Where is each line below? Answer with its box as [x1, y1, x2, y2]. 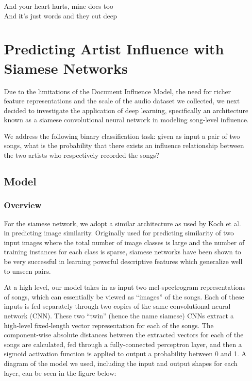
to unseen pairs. [4, 265, 51, 276]
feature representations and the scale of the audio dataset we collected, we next [4, 96, 240, 106]
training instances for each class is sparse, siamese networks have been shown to [4, 247, 241, 257]
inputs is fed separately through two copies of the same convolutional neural [4, 301, 231, 311]
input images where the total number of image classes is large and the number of [4, 237, 245, 247]
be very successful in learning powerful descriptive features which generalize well [4, 256, 243, 266]
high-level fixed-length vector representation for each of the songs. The [4, 320, 214, 330]
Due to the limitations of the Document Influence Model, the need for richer [4, 86, 231, 96]
